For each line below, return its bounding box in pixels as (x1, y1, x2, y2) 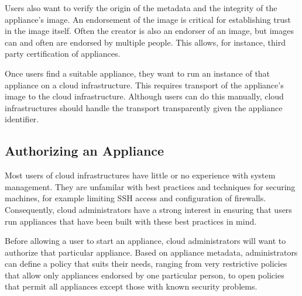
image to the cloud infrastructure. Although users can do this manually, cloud (5, 90, 284, 102)
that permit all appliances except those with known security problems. (5, 280, 258, 292)
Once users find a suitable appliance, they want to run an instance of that (5, 67, 270, 79)
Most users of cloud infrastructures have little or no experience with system (5, 169, 276, 181)
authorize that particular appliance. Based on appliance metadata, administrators (5, 246, 298, 258)
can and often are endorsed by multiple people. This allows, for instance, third (5, 36, 286, 48)
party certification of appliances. (5, 47, 121, 60)
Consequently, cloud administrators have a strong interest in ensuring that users (5, 203, 292, 215)
